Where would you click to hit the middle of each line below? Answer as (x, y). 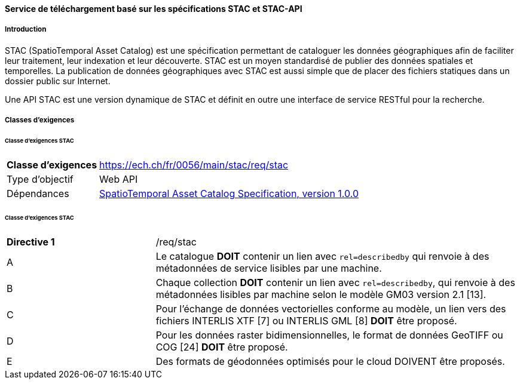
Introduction (26, 30)
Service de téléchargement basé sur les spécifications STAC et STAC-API (154, 9)
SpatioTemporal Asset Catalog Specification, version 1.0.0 (229, 193)
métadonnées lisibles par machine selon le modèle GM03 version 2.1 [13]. (321, 294)
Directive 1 (31, 242)
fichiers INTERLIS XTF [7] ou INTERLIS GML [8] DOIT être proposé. (306, 320)
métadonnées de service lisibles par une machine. (269, 268)
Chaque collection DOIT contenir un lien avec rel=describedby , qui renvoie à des (335, 282)
